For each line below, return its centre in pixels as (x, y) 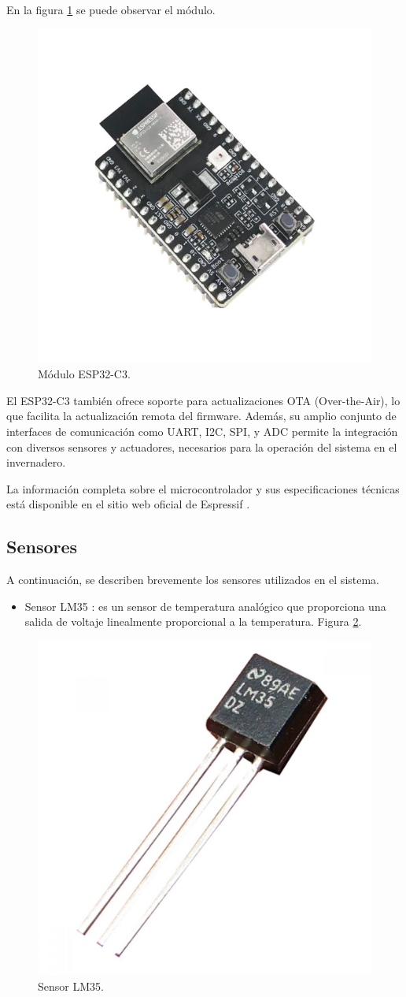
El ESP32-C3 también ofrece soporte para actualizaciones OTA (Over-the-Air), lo (203, 400)
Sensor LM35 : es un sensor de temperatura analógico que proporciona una (205, 606)
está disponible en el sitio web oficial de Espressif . (128, 504)
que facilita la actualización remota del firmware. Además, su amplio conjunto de (201, 416)
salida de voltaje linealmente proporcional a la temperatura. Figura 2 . (193, 621)
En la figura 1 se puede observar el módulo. (111, 9)
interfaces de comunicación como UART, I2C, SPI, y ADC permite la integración (202, 431)
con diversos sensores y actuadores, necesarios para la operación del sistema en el (202, 446)
